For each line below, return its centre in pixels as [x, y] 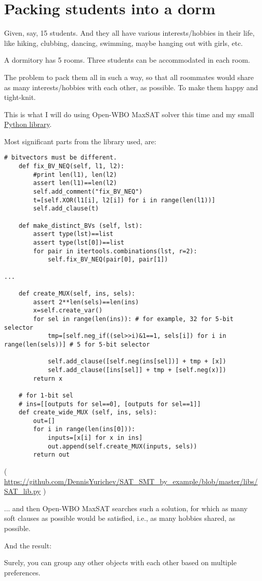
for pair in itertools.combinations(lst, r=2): [115, 251]
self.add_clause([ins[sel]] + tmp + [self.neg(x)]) [137, 370]
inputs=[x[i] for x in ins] [95, 438]
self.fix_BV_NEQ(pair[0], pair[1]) [108, 260]
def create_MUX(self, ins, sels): [77, 293]
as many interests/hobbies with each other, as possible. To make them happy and [131, 87]
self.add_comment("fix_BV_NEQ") [88, 192]
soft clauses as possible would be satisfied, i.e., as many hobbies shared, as [120, 518]
